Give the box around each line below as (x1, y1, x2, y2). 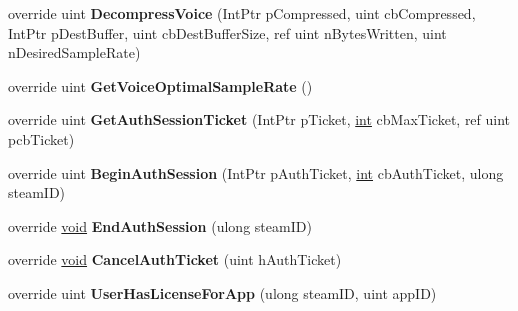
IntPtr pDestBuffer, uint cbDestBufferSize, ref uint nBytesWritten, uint (8, 22, 447, 43)
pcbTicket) (8, 128, 75, 149)
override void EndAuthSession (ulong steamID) (8, 215, 312, 236)
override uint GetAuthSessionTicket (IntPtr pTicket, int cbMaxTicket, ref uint (8, 109, 511, 130)
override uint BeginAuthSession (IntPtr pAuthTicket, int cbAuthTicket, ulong (8, 162, 504, 183)
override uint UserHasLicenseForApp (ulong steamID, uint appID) (8, 282, 437, 303)
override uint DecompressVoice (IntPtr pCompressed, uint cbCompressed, (8, 3, 476, 23)
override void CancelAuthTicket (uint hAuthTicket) (8, 249, 342, 270)
